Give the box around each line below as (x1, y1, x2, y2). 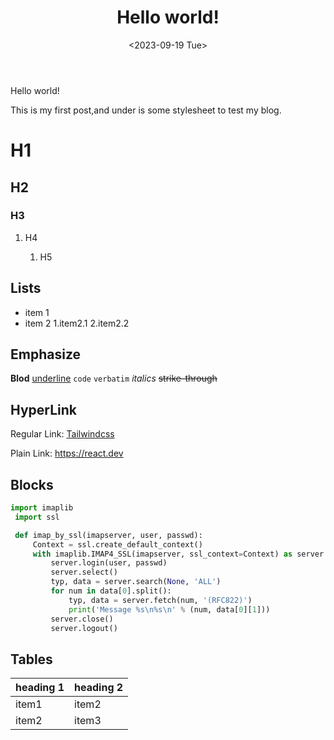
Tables (10, 651, 53, 668)
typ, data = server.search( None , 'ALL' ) (50, 577, 222, 587)
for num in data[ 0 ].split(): (50, 586, 172, 596)
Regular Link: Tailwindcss (10, 428, 115, 440)
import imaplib (10, 503, 74, 513)
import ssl (14, 512, 60, 522)
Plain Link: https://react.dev (10, 447, 124, 460)
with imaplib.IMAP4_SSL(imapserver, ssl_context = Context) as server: (32, 549, 329, 559)
